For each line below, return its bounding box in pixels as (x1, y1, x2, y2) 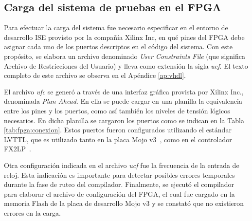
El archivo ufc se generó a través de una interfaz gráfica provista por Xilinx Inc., (4, 86, 244, 96)
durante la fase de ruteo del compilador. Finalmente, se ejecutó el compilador (4, 179, 234, 189)
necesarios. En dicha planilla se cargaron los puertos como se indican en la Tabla (4, 115, 244, 125)
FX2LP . (4, 144, 31, 154)
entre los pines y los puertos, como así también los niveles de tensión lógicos (4, 105, 230, 115)
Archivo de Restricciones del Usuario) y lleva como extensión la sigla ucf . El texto (4, 60, 248, 71)
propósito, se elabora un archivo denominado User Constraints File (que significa (4, 51, 245, 61)
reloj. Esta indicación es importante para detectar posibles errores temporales (4, 169, 235, 180)
